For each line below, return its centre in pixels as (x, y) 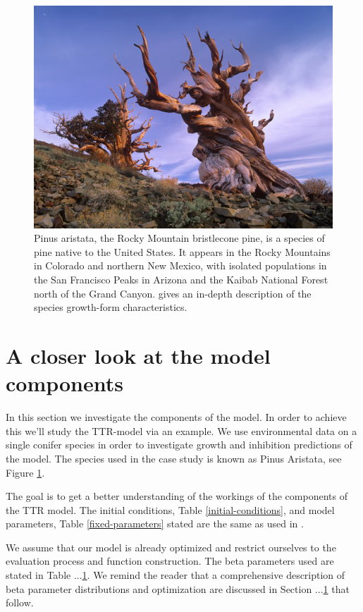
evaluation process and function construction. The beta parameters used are (170, 561)
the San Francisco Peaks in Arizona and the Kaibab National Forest (181, 280)
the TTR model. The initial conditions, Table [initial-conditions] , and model (170, 509)
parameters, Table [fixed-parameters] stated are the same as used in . (155, 524)
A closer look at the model (138, 356)
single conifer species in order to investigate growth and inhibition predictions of (179, 445)
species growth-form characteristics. (111, 307)
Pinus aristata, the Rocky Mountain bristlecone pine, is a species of (179, 238)
